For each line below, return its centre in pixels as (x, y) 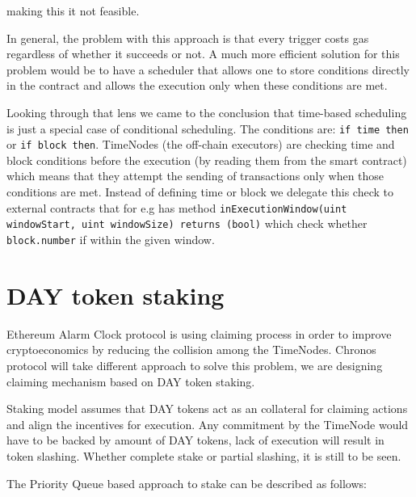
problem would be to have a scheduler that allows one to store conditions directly (208, 69)
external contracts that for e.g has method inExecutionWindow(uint (177, 207)
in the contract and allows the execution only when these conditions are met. (197, 85)
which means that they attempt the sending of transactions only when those (195, 176)
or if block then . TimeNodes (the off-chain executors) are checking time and (201, 144)
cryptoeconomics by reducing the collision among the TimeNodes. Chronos (191, 350)
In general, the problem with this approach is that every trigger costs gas (188, 38)
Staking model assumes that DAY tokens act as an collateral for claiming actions (207, 409)
